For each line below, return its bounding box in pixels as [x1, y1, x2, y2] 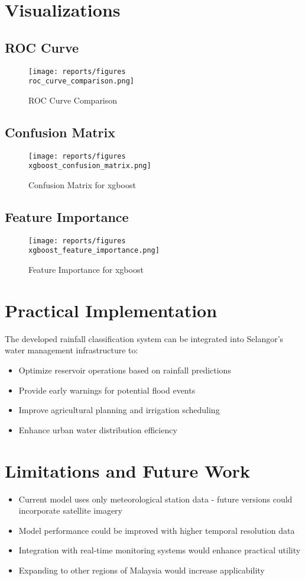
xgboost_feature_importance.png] [28, 246, 160, 255]
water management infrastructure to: [5, 344, 138, 356]
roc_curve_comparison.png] [28, 77, 134, 86]
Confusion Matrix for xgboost [28, 179, 136, 191]
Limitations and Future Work [5, 458, 250, 482]
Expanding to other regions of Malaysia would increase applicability [18, 563, 265, 576]
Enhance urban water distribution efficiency [18, 423, 177, 436]
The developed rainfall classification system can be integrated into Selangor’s [5, 332, 284, 344]
